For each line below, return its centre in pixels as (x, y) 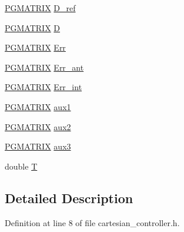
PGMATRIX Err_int (44, 87)
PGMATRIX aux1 (38, 106)
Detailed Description (69, 198)
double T (21, 166)
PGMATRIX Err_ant (44, 67)
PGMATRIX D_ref (40, 8)
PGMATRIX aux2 (38, 126)
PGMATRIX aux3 (38, 146)
